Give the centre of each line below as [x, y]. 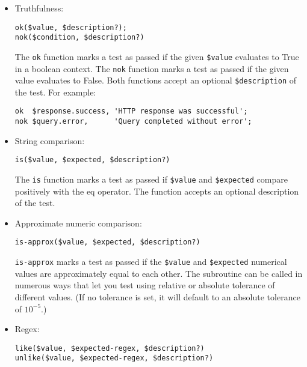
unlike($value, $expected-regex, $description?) [114, 358]
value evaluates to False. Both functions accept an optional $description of [156, 80]
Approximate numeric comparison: [78, 223]
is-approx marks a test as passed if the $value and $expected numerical [151, 262]
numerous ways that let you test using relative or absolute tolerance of [145, 285]
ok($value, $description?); [71, 27]
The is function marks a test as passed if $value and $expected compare [151, 179]
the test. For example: [55, 92]
